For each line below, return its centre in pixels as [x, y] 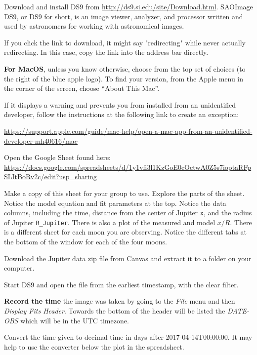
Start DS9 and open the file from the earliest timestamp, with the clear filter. [121, 284]
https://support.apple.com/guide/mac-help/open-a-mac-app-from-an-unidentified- [128, 131]
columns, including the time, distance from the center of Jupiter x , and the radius [128, 213]
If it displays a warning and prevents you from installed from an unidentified [120, 104]
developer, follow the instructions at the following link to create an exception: [122, 114]
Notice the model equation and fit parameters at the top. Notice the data [115, 203]
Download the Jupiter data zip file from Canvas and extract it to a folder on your [128, 258]
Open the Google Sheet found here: [57, 157]
